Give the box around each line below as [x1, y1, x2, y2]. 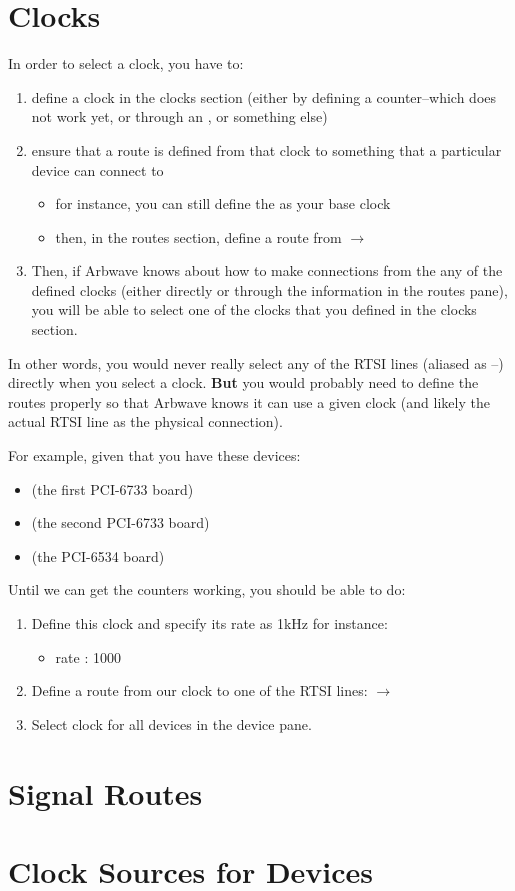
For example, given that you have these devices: [8, 445, 301, 466]
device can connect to [31, 159, 164, 180]
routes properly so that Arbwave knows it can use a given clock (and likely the [8, 391, 490, 412]
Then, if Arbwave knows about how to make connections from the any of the [31, 260, 503, 281]
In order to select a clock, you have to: [8, 53, 244, 74]
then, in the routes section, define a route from [55, 226, 342, 247]
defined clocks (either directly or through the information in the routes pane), [31, 279, 508, 300]
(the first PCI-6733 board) [31, 478, 194, 499]
